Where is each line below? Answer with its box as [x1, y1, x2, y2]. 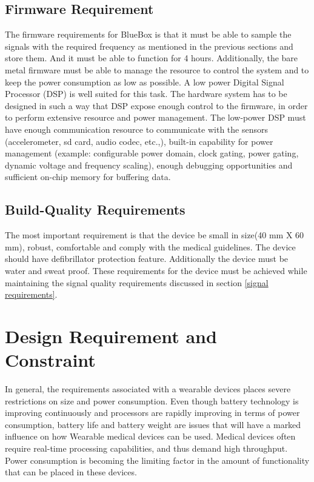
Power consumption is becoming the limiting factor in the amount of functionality [5, 454, 310, 466]
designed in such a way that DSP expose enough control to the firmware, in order [5, 99, 308, 112]
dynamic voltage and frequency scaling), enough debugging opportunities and [5, 158, 293, 171]
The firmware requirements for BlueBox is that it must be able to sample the [5, 28, 292, 41]
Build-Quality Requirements [5, 200, 185, 219]
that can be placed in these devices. [5, 466, 137, 478]
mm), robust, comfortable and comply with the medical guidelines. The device [5, 240, 296, 253]
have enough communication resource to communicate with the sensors [5, 122, 268, 135]
